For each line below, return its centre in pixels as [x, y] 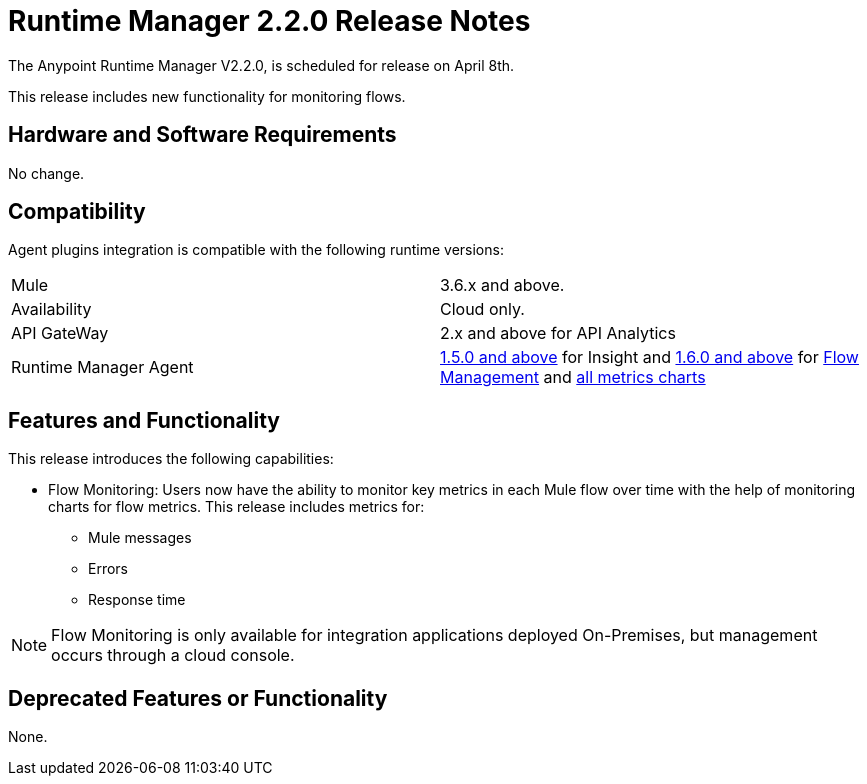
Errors [108, 569]
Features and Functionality [144, 420]
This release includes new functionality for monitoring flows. [207, 96]
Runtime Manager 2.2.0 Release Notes [269, 21]
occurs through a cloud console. [173, 655]
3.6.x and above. [502, 285]
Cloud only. [482, 309]
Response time [137, 600]
